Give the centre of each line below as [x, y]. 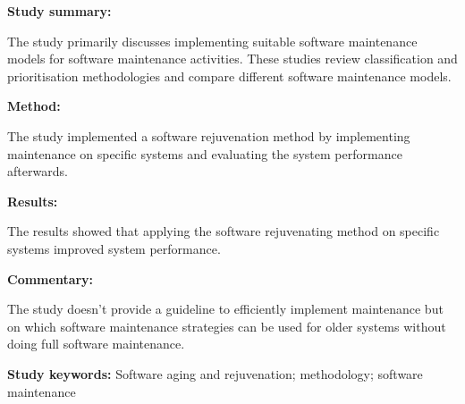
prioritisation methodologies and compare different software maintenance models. [229, 76]
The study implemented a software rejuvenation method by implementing [209, 135]
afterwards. [38, 171]
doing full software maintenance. [96, 344]
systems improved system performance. [114, 248]
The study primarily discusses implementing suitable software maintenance [212, 41]
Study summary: [59, 11]
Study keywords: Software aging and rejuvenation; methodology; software [215, 373]
